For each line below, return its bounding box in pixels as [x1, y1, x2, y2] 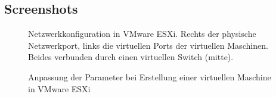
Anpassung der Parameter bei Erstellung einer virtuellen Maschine [28, 70, 271, 83]
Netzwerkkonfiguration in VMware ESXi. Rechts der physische [28, 27, 256, 40]
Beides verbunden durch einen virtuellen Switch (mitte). [28, 51, 234, 63]
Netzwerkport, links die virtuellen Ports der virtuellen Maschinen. [28, 39, 268, 51]
